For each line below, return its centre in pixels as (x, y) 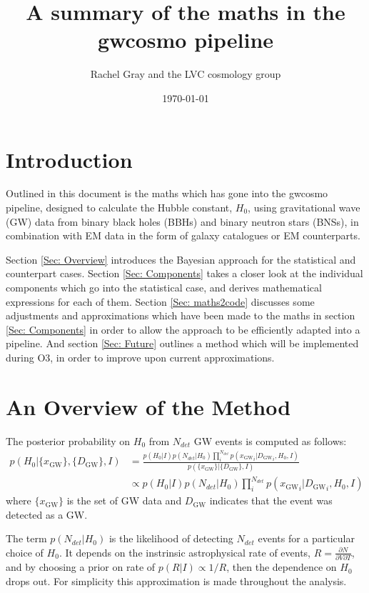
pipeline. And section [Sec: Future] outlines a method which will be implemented (182, 343)
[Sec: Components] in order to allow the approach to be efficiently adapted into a (183, 329)
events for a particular (306, 538)
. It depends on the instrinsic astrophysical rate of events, (185, 552)
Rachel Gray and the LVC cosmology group (186, 74)
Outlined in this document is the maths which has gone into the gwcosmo (167, 193)
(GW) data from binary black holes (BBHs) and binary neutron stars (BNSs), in (182, 221)
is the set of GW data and (124, 500)
